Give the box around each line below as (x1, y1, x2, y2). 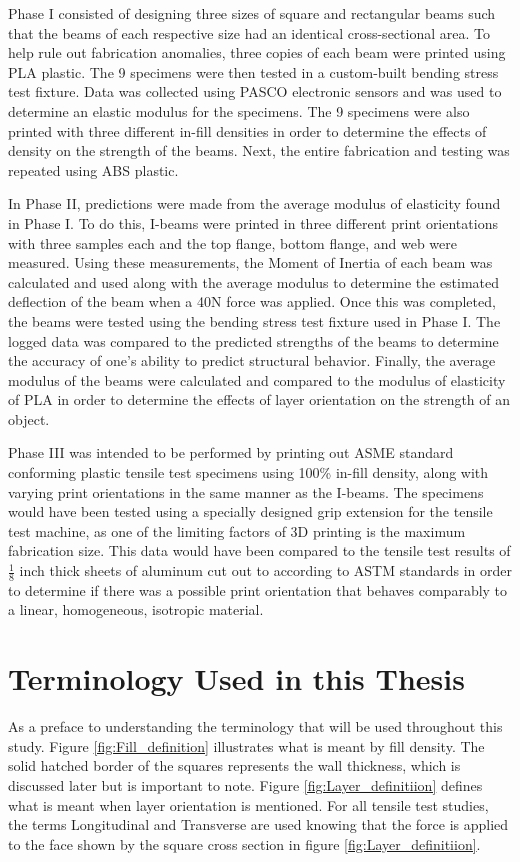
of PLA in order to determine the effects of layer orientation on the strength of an (8, 389, 511, 410)
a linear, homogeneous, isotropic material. (8, 599, 264, 620)
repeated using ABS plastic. (8, 159, 179, 180)
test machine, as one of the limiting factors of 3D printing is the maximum (8, 520, 466, 541)
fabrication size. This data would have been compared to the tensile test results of (8, 540, 511, 561)
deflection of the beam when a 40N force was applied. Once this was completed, (8, 291, 496, 312)
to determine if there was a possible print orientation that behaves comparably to (8, 579, 508, 600)
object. (8, 408, 50, 429)
